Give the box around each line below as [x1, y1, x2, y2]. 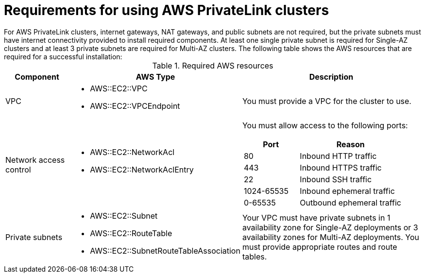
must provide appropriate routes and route [242, 242, 397, 252]
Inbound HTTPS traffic [300, 162, 382, 173]
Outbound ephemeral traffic [300, 197, 401, 208]
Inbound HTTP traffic [300, 151, 377, 161]
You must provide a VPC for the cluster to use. [242, 96, 411, 106]
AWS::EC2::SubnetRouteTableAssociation [90, 245, 240, 256]
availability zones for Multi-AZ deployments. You [242, 232, 419, 242]
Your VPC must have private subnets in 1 [242, 212, 391, 223]
